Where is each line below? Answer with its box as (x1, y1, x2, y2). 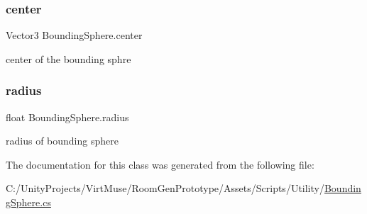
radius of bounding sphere (6, 133, 119, 148)
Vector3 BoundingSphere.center (6, 28, 143, 43)
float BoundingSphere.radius (6, 109, 129, 124)
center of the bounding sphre (6, 51, 131, 66)
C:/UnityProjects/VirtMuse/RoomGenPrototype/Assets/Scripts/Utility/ (6, 181, 324, 196)
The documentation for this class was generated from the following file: (6, 157, 314, 171)
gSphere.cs (6, 195, 51, 209)
